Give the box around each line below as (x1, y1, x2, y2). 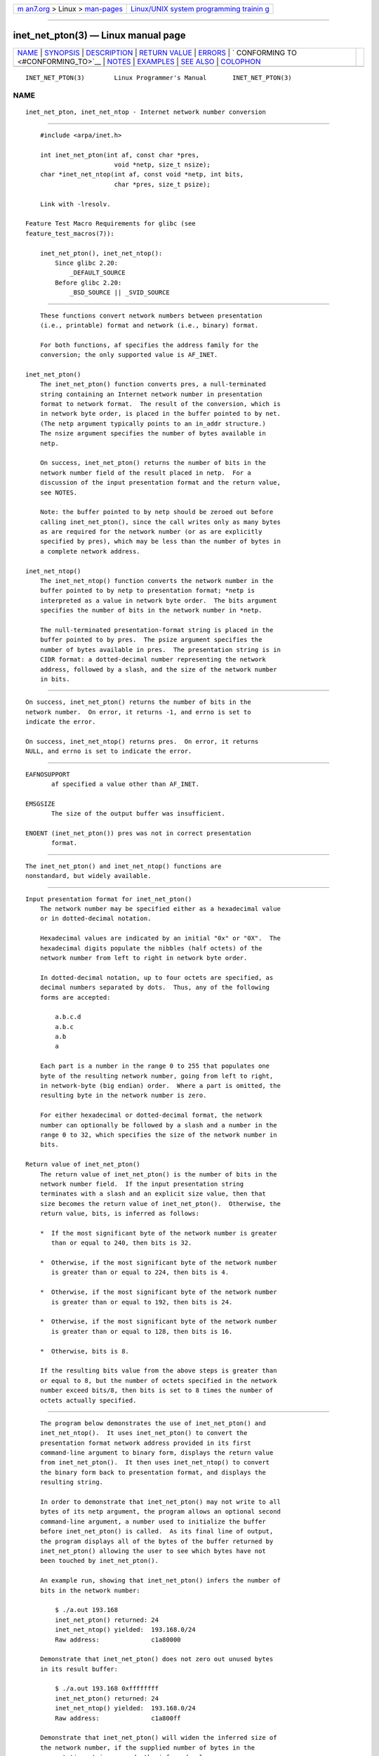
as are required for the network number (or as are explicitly (39, 528, 262, 536)
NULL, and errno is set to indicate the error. (25, 747, 192, 755)
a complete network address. (39, 547, 140, 555)
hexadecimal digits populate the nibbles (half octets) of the (39, 944, 262, 952)
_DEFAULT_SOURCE (69, 269, 126, 277)
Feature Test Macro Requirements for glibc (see (25, 220, 196, 228)
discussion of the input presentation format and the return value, (39, 478, 281, 487)
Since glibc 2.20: (55, 258, 119, 267)
